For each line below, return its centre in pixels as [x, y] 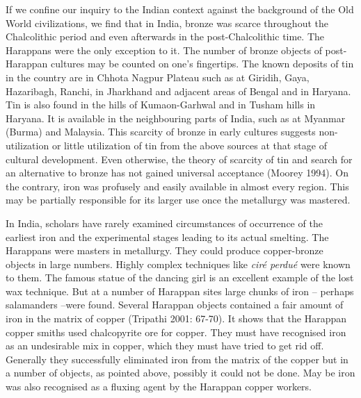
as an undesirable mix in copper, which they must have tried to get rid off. [165, 346]
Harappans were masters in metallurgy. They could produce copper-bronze [165, 250]
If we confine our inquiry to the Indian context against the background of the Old [180, 9]
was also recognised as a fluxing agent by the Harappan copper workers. [159, 387]
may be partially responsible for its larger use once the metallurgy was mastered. [178, 200]
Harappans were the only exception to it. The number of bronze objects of [164, 50]
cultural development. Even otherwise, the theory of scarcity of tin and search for [179, 159]
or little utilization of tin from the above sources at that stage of [189, 145]
